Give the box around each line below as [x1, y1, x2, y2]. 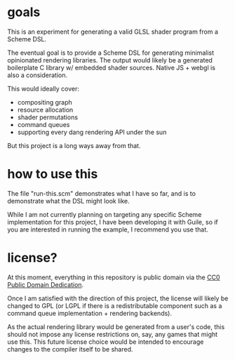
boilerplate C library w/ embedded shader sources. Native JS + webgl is [7, 63, 216, 72]
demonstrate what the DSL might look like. [7, 196, 130, 205]
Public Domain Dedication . [7, 280, 84, 288]
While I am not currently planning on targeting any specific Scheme [7, 210, 202, 218]
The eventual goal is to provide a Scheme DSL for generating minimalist [7, 48, 215, 57]
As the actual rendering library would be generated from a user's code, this [7, 322, 225, 331]
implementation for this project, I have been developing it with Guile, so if [7, 218, 219, 226]
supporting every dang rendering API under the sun [17, 128, 167, 136]
